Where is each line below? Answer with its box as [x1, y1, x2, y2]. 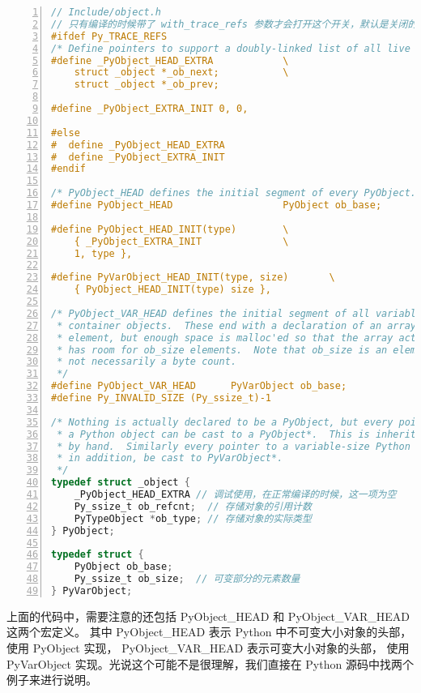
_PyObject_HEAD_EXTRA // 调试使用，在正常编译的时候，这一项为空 [74, 489, 397, 500]
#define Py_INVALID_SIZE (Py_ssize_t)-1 [51, 392, 272, 404]
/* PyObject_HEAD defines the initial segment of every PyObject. [51, 187, 417, 199]
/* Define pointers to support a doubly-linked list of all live [51, 42, 410, 54]
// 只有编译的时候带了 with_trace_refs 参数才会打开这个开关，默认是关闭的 [51, 18, 418, 30]
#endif [51, 163, 86, 175]
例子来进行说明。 [6, 671, 97, 688]
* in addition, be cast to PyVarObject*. [57, 452, 283, 464]
